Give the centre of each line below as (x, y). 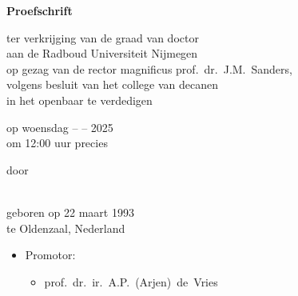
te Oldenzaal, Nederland (66, 228)
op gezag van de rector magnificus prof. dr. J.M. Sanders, (149, 68)
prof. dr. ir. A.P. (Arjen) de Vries (131, 281)
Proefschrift (40, 10)
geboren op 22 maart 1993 (70, 212)
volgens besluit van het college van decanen (112, 84)
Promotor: (50, 255)
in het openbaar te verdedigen (79, 100)
